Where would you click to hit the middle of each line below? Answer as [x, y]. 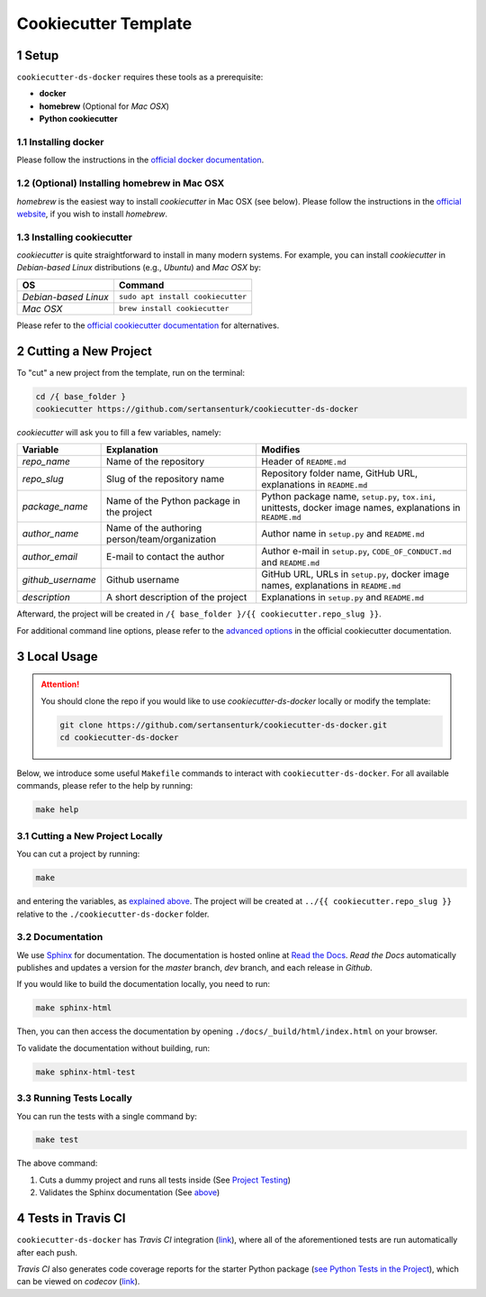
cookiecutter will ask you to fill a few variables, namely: [119, 433]
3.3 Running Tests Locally [74, 1098]
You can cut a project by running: [78, 854]
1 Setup [38, 55]
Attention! [60, 684]
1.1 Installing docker [60, 142]
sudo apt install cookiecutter [183, 297]
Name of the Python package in [174, 500]
